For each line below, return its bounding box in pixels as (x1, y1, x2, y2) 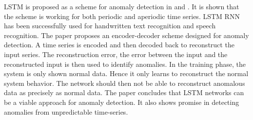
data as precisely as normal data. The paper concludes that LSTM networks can (4, 87, 244, 98)
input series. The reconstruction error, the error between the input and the (4, 49, 228, 59)
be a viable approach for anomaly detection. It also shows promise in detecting (4, 97, 239, 107)
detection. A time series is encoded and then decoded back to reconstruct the (4, 40, 234, 50)
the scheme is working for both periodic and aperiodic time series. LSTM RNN (4, 11, 240, 21)
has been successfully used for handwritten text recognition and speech (4, 20, 216, 31)
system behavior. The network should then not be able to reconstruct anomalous (4, 78, 245, 88)
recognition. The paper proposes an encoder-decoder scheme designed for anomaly (4, 30, 249, 40)
